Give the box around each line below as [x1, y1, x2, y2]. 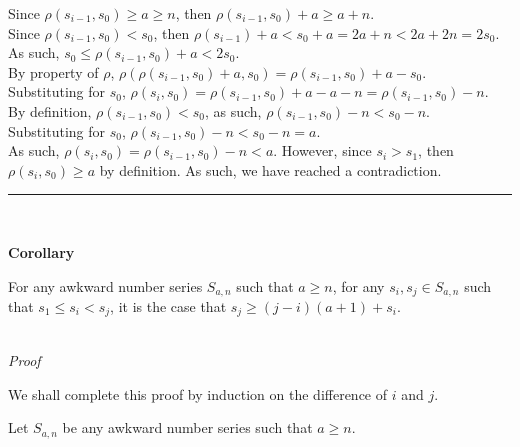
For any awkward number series [8, 275, 203, 296]
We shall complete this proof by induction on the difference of [8, 383, 388, 404]
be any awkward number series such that [62, 417, 313, 438]
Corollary [8, 241, 75, 262]
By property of [8, 61, 99, 82]
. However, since [273, 140, 372, 161]
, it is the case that [110, 295, 227, 316]
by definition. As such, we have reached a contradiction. [99, 159, 442, 180]
